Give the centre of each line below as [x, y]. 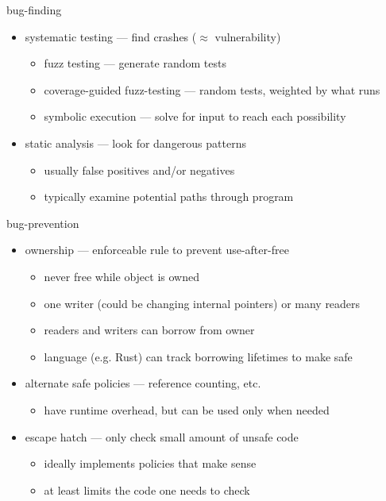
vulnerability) [248, 36]
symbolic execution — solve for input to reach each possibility [195, 116]
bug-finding [34, 10]
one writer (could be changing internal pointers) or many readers [202, 303]
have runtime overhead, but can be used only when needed [187, 409]
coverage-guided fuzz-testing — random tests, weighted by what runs [212, 89]
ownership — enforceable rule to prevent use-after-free [157, 250]
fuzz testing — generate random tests [135, 63]
